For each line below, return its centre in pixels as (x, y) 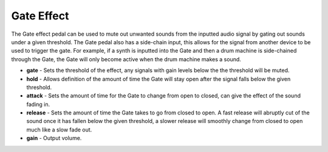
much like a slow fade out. (59, 130)
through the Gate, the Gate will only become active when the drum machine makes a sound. (126, 59)
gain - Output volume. (54, 138)
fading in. (38, 104)
